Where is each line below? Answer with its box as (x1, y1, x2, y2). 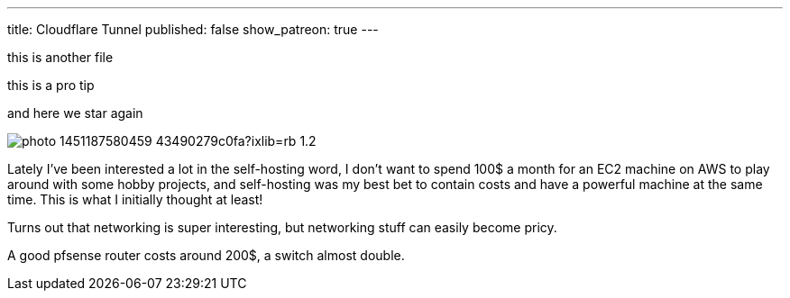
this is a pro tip (7, 77, 95, 93)
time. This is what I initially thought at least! (7, 192, 263, 207)
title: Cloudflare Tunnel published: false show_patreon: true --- (7, 22, 379, 37)
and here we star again (7, 105, 143, 121)
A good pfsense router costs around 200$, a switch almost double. (7, 248, 405, 263)
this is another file (7, 50, 114, 65)
